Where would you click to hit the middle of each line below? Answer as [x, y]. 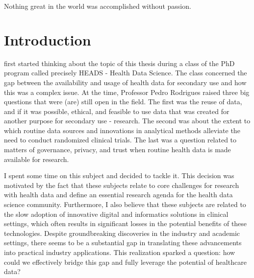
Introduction [48, 39]
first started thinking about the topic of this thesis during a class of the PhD [119, 63]
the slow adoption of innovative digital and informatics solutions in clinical [116, 214]
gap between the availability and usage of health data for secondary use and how [125, 82]
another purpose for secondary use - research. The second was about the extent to [127, 121]
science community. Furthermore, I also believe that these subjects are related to [125, 204]
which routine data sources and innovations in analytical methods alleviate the [122, 130]
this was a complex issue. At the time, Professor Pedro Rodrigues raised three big [127, 92]
